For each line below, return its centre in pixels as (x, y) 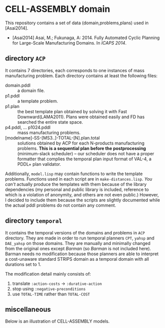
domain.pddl (18, 85)
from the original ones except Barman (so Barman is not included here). (78, 248)
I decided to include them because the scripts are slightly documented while (82, 200)
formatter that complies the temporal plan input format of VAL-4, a (84, 159)
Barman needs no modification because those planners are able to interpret (82, 254)
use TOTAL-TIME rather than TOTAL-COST (51, 294)
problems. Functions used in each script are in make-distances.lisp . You (79, 179)
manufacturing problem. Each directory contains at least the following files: (81, 76)
